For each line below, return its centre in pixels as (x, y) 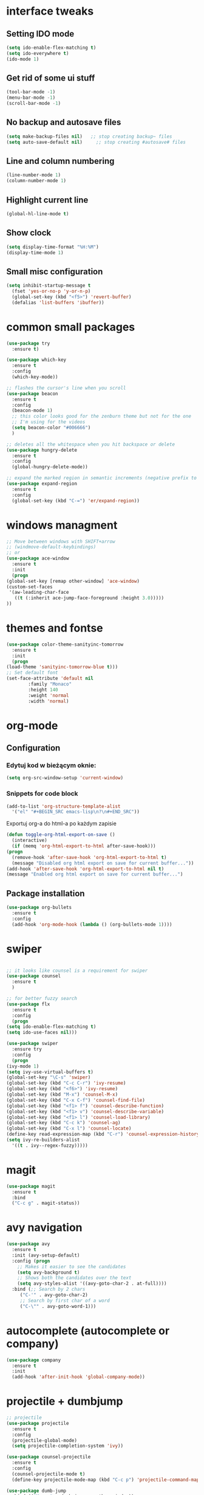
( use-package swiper (32, 1044)
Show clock (29, 233)
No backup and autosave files (64, 122)
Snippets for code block (42, 794)
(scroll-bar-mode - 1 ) (34, 104)
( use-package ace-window (38, 558)
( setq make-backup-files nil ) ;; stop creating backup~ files (89, 136)
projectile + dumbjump (65, 1401)
